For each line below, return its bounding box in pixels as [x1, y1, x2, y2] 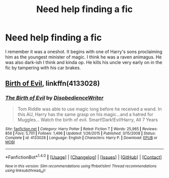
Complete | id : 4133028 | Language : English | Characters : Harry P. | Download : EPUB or [5, 135, 157, 140]
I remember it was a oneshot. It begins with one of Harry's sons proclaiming [5, 48, 162, 54]
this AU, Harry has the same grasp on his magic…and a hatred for [17, 111, 153, 117]
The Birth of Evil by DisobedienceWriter [5, 94, 104, 101]
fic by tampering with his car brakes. [5, 65, 81, 71]
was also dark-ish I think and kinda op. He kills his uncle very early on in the [5, 59, 162, 65]
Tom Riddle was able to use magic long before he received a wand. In [17, 106, 162, 112]
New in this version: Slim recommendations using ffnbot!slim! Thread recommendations [5, 164, 157, 169]
